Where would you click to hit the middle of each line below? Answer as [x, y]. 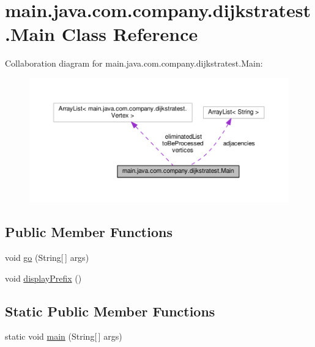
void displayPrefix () [43, 278]
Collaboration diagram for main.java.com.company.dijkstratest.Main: [134, 63]
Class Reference [130, 34]
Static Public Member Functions [110, 311]
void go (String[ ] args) [47, 257]
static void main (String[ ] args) [64, 336]
